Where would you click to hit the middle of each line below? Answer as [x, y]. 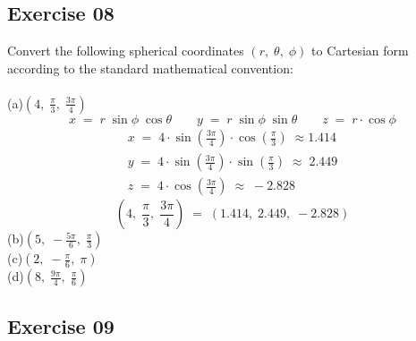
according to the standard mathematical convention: [150, 68]
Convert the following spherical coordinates [126, 51]
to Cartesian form [360, 51]
